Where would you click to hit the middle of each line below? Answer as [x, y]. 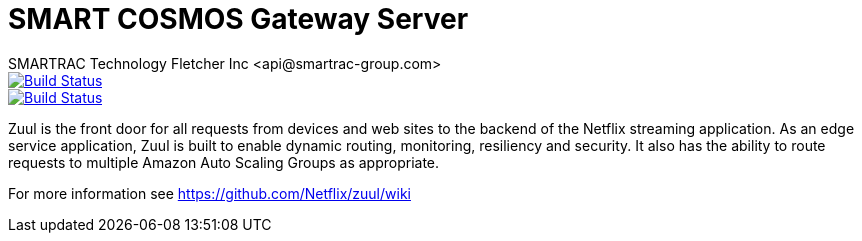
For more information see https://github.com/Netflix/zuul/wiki [209, 193]
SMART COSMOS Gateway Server [238, 19]
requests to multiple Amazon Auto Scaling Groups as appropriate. [224, 162]
